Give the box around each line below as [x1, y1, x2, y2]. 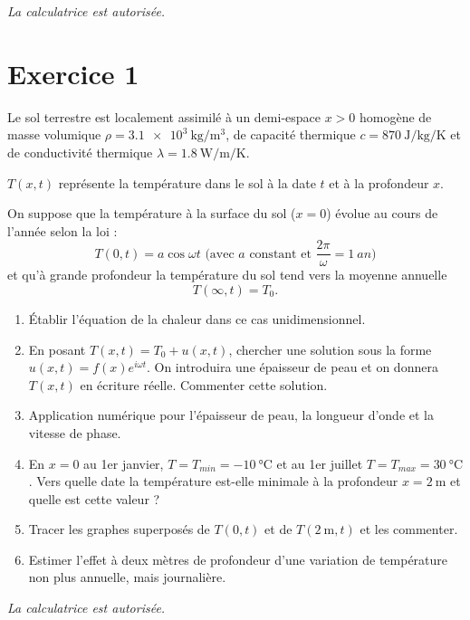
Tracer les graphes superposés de [28, 520, 210, 539]
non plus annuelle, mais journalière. [28, 568, 226, 587]
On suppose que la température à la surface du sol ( [7, 204, 296, 223]
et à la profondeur [329, 173, 429, 192]
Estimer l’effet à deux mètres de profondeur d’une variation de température [28, 549, 448, 568]
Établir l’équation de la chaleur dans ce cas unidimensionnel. [28, 309, 366, 328]
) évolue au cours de [326, 204, 438, 223]
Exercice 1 [7, 54, 139, 91]
